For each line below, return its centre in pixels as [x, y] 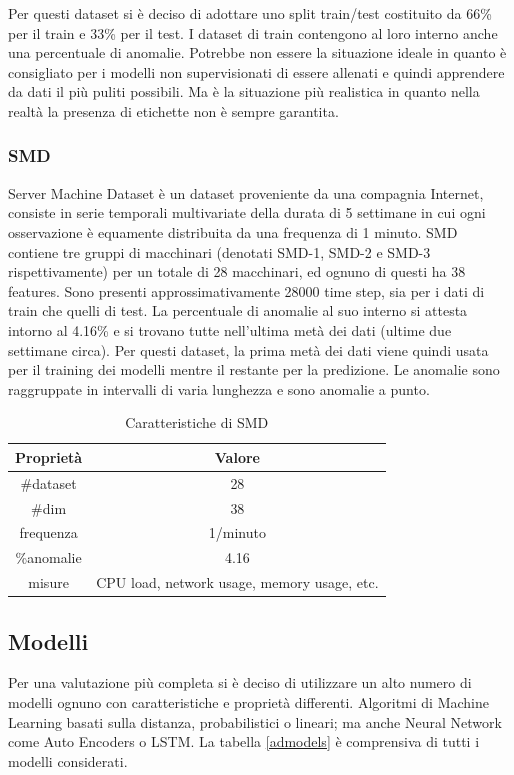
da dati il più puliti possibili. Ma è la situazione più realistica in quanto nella [244, 91]
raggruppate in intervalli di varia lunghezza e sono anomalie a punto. [219, 388]
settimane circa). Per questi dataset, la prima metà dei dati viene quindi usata [248, 349]
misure [48, 582]
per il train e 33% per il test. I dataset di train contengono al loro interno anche [253, 32]
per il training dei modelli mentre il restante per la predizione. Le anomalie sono [254, 369]
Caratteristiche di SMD [197, 422]
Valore [237, 456]
